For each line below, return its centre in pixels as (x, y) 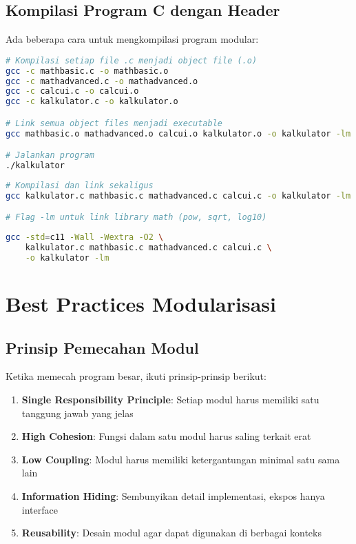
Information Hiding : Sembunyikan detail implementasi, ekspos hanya (173, 496)
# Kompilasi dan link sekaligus (80, 185)
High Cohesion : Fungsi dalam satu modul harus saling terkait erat (166, 436)
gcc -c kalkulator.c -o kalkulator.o (92, 102)
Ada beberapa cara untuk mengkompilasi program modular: (132, 39)
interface (40, 509)
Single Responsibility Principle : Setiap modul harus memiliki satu (170, 400)
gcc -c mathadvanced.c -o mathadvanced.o (102, 81)
